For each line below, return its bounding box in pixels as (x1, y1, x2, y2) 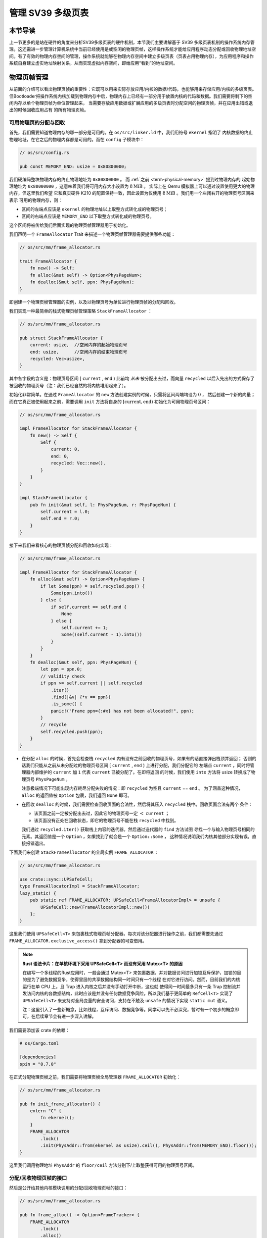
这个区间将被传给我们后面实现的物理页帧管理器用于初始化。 (9, 222, 131, 228)
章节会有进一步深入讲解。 (44, 1013, 96, 1020)
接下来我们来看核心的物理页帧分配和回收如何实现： (9, 542, 113, 548)
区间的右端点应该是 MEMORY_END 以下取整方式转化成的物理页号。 (21, 213, 154, 219)
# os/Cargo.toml (19, 1040, 59, 1046)
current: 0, (50, 446, 80, 452)
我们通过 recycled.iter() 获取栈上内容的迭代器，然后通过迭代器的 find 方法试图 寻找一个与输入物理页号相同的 (21, 826, 255, 832)
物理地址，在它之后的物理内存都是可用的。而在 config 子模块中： (9, 136, 144, 142)
